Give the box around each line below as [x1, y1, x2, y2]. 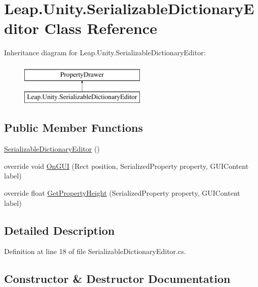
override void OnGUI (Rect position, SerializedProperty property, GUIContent [4, 160, 249, 171]
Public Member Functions [4, 120, 143, 135]
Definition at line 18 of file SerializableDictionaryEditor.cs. [4, 246, 186, 257]
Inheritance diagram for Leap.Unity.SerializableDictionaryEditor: [4, 47, 206, 58]
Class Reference [44, 18, 157, 39]
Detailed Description [4, 222, 115, 238]
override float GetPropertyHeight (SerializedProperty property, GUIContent [4, 188, 240, 198]
